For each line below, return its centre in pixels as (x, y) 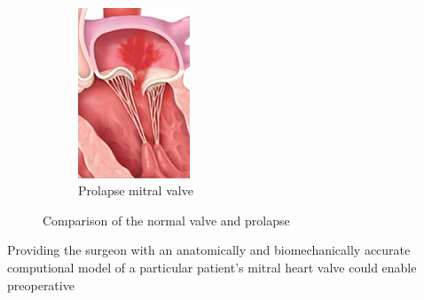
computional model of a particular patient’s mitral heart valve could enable (212, 267)
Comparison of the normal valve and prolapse (166, 220)
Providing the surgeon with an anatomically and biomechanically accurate (209, 250)
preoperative (41, 284)
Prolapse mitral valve (136, 190)
